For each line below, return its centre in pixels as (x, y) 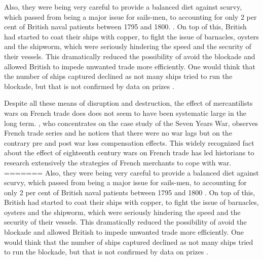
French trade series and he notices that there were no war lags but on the (118, 133)
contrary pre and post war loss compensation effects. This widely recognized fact (129, 142)
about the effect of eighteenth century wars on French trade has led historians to (129, 153)
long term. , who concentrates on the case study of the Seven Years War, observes (131, 123)
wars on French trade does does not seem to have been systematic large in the (125, 113)
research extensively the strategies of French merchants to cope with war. (118, 162)
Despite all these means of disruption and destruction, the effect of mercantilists (128, 103)
